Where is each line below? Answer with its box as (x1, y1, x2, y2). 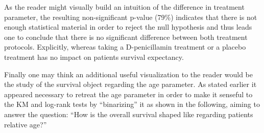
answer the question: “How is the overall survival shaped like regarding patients (4, 108, 253, 119)
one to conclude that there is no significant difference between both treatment (4, 31, 248, 42)
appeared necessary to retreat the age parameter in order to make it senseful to (4, 88, 253, 99)
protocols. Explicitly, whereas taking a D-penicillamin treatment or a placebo (4, 41, 246, 52)
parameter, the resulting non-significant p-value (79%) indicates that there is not (4, 11, 257, 22)
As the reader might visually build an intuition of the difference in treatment (4, 2, 245, 12)
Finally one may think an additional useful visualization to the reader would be (4, 69, 253, 79)
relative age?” (4, 119, 47, 129)
